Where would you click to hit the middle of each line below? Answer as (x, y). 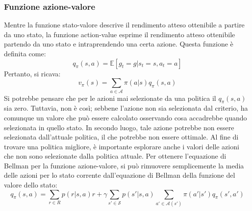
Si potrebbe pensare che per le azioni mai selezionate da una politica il (110, 98)
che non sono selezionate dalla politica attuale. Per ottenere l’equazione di (115, 156)
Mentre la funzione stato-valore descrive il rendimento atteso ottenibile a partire (124, 25)
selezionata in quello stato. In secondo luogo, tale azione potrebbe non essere (119, 127)
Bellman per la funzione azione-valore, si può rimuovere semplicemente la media (124, 165)
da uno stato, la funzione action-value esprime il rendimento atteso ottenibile (120, 34)
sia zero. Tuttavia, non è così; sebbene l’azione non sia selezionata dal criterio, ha (126, 108)
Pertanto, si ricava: (32, 73)
